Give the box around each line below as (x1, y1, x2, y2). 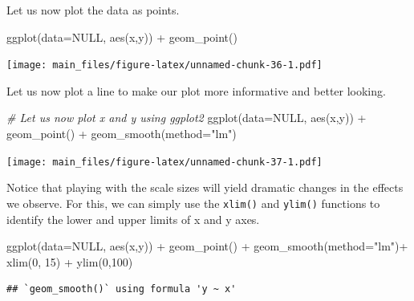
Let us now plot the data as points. (6, 2, 180, 18)
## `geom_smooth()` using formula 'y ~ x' (6, 283, 237, 295)
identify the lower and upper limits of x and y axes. (6, 210, 260, 227)
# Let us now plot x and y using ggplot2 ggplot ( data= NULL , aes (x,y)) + (6, 109, 367, 126)
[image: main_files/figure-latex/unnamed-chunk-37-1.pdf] (6, 156, 323, 168)
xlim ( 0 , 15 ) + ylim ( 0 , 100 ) (6, 253, 133, 270)
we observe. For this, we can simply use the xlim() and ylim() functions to (6, 194, 380, 211)
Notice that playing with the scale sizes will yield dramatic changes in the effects (6, 179, 404, 196)
